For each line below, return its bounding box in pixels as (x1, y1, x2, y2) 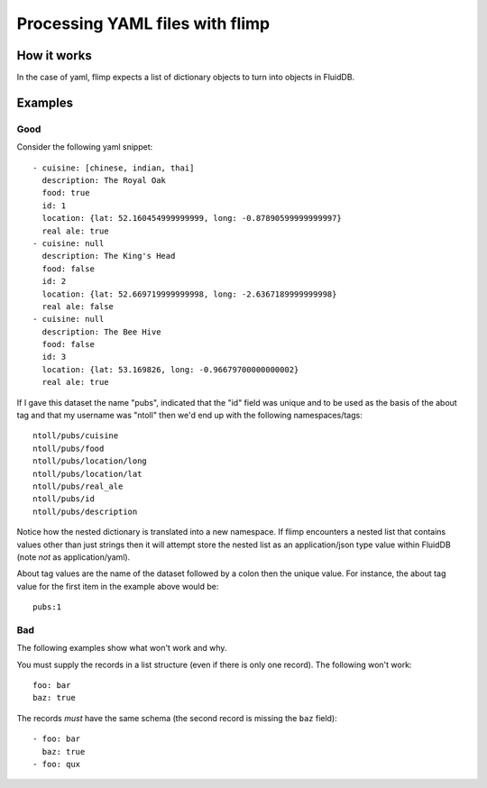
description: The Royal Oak (41, 176, 167, 185)
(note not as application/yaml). (16, 551, 131, 563)
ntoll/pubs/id (32, 494, 95, 504)
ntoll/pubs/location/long (32, 456, 148, 466)
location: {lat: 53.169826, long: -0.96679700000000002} (41, 364, 299, 374)
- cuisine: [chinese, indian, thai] (32, 162, 195, 173)
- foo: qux (32, 758, 81, 769)
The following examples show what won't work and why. (16, 643, 227, 654)
